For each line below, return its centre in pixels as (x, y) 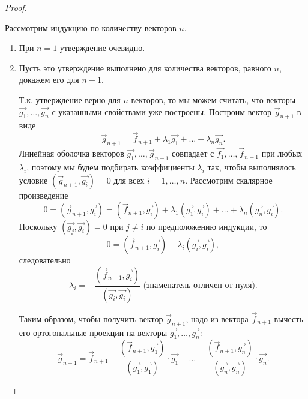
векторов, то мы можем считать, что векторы (213, 99)
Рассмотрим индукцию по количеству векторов (91, 27)
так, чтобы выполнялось (252, 166)
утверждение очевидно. (102, 48)
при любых (282, 153)
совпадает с (193, 153)
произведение (44, 195)
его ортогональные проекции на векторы (93, 332)
